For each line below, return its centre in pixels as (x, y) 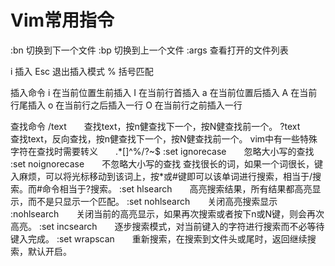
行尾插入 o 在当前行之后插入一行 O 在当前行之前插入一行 (126, 105)
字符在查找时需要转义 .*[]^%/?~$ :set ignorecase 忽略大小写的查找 (162, 151)
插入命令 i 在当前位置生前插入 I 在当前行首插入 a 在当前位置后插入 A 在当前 (164, 92)
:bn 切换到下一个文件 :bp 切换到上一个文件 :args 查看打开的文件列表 (149, 50)
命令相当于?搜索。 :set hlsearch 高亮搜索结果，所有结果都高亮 (177, 188)
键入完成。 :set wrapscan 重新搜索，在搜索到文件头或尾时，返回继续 (159, 238)
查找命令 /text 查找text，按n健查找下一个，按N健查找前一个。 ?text (155, 126)
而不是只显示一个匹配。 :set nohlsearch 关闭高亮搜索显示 (152, 201)
